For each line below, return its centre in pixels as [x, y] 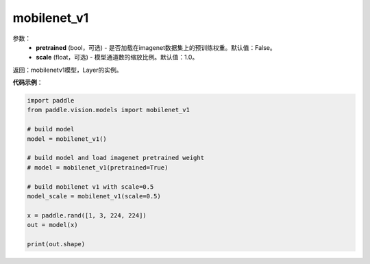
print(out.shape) [56, 244]
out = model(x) [52, 225]
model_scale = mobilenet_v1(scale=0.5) [94, 196]
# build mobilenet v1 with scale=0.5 [90, 187]
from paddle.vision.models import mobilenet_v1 [108, 110]
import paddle [51, 101]
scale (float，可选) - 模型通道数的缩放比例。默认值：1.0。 [117, 57]
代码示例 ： [28, 83]
